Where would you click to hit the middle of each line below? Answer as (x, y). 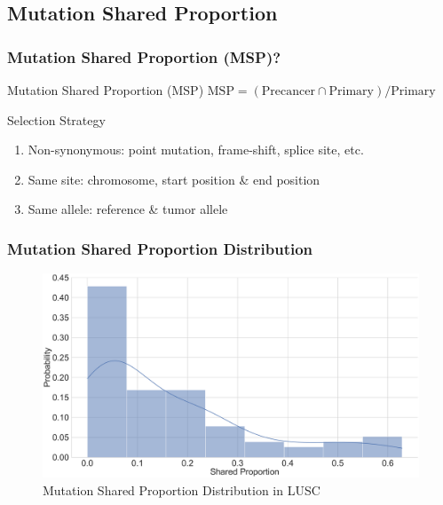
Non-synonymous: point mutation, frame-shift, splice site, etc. (196, 150)
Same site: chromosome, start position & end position (174, 179)
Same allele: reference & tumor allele (128, 209)
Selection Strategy (56, 119)
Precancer (288, 91)
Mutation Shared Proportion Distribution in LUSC (182, 490)
